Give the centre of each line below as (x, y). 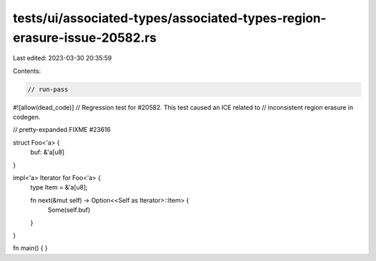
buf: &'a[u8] (47, 152)
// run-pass (48, 89)
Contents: (27, 71)
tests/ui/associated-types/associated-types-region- (170, 18)
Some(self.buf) (69, 210)
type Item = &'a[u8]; (59, 187)
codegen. (27, 117)
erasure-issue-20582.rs (85, 37)
